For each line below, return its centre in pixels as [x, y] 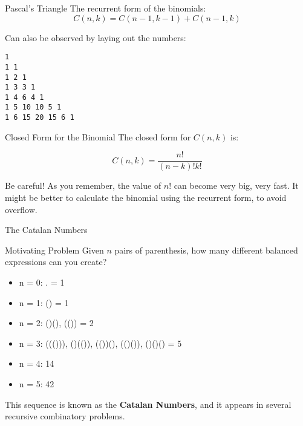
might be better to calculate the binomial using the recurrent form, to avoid [146, 198]
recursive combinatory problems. [65, 416]
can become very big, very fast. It [236, 185]
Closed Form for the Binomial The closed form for [98, 136]
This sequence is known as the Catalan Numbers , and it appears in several [148, 404]
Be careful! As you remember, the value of [83, 185]
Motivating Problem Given [54, 250]
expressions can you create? [56, 262]
